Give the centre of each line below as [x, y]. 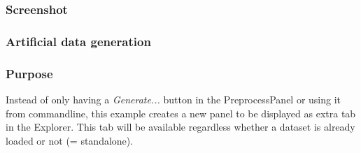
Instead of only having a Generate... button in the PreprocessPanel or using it [174, 99]
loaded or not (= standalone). [70, 140]
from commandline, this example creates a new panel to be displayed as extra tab [181, 113]
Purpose [29, 73]
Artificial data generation [78, 41]
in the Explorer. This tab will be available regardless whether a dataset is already [180, 127]
